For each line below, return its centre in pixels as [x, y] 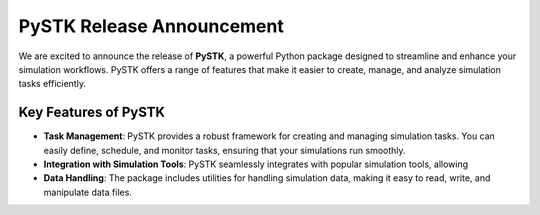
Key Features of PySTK [91, 112]
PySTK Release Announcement [151, 26]
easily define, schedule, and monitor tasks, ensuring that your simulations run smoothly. [224, 150]
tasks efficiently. [52, 84]
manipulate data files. [87, 192]
